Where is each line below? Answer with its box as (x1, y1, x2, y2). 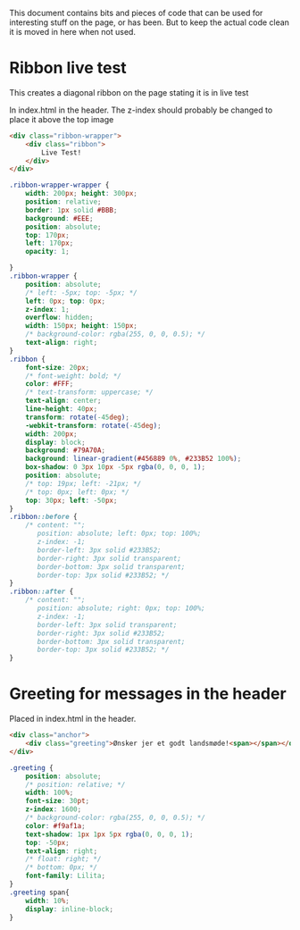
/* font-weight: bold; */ (25, 371, 122, 381)
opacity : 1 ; (25, 247, 70, 256)
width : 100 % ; (25, 788, 74, 798)
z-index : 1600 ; (25, 805, 82, 814)
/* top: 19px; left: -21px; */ (25, 479, 142, 488)
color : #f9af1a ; (25, 821, 87, 830)
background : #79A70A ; (25, 446, 105, 455)
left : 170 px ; (25, 239, 74, 248)
